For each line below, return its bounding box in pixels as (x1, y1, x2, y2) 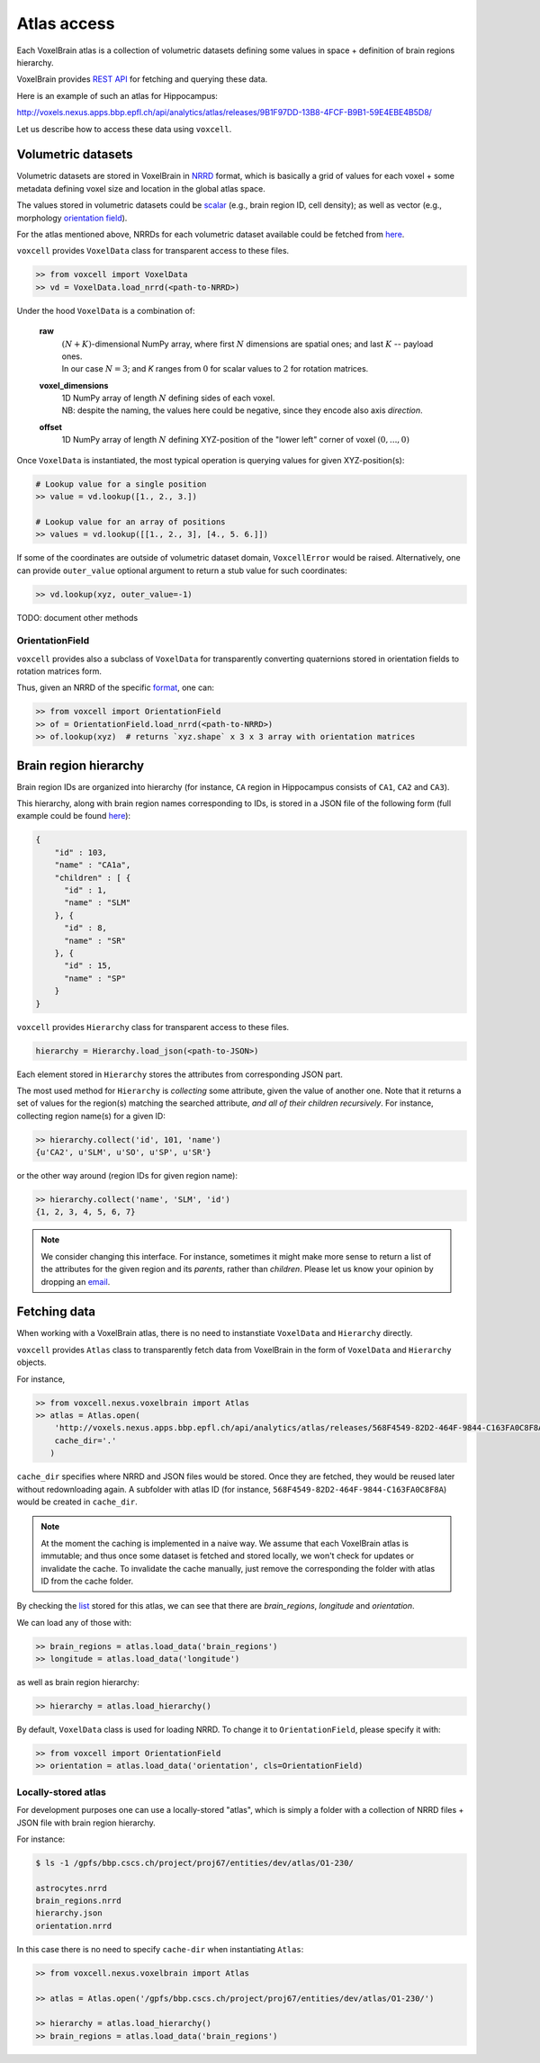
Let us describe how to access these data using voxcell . (16, 123, 232, 134)
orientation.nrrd (35, 1921, 112, 1931)
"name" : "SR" (64, 936, 126, 946)
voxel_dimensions (39, 380, 109, 390)
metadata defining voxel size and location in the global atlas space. (16, 183, 265, 193)
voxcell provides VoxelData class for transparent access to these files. (16, 246, 290, 256)
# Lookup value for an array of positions (35, 516, 226, 526)
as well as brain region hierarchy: (16, 1677, 139, 1688)
